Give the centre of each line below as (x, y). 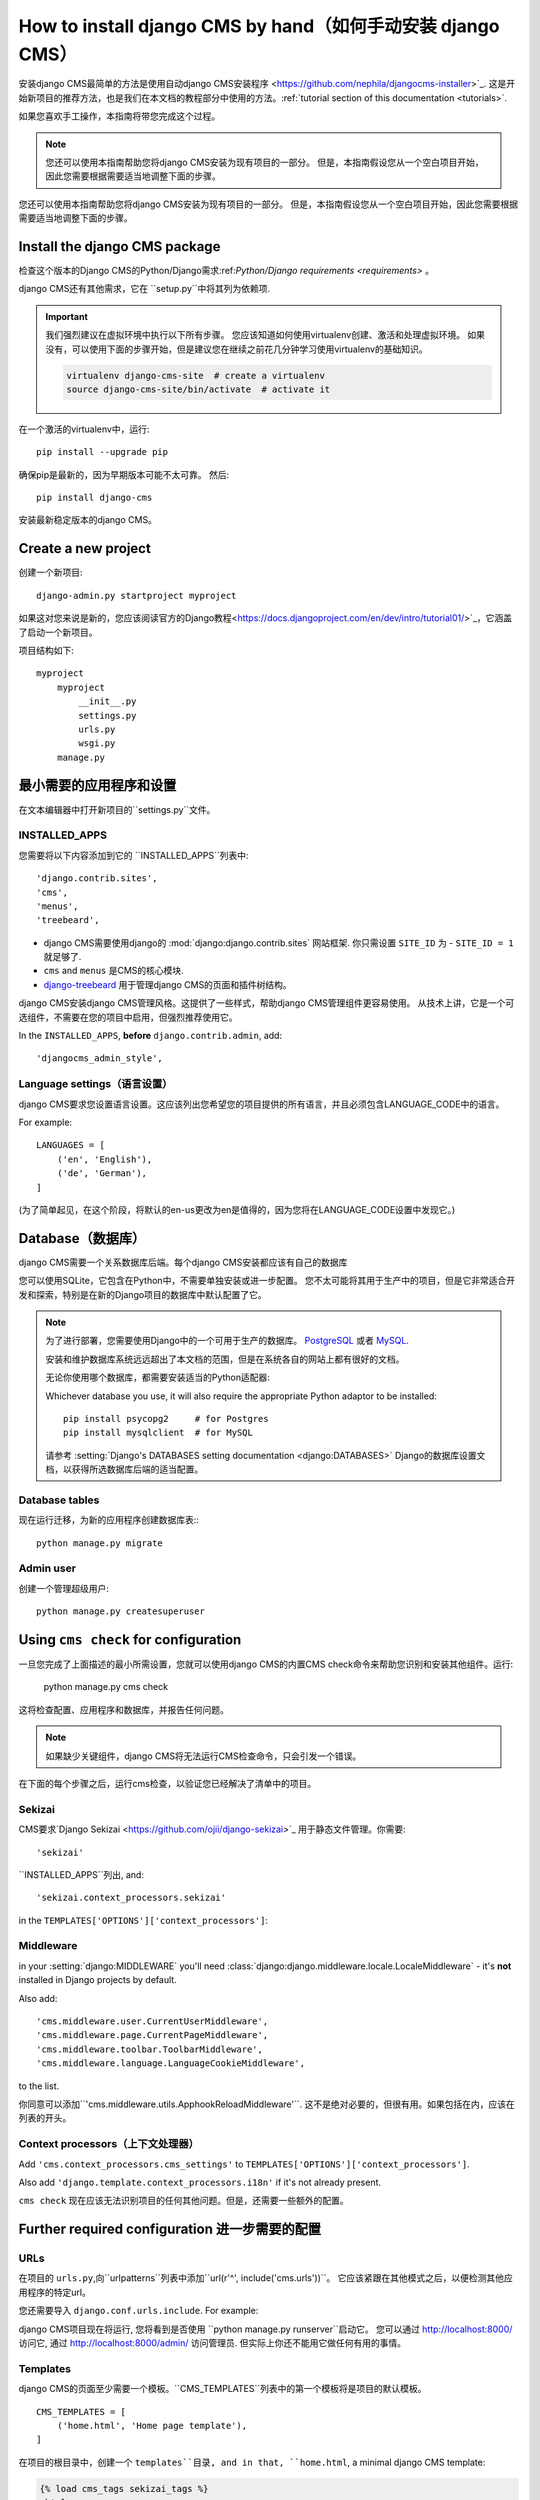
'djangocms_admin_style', (100, 1058)
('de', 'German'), (102, 1173)
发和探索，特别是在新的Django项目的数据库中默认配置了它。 (142, 1294)
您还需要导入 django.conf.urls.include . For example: (138, 2311)
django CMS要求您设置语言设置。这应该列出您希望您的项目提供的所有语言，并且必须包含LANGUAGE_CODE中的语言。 (261, 1104)
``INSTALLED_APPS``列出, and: (81, 1874)
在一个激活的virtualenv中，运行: (84, 429)
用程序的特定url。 (55, 2292)
